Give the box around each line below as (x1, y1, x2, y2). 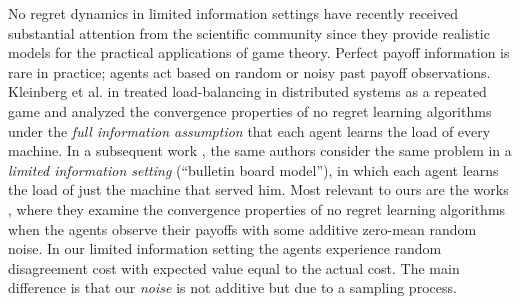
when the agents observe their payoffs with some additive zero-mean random (8, 218, 477, 239)
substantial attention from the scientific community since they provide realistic (8, 22, 490, 43)
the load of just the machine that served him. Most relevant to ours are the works (8, 179, 509, 200)
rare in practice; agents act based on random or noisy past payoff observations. (8, 61, 491, 82)
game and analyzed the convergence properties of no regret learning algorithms (8, 100, 492, 121)
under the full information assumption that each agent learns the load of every (8, 120, 491, 141)
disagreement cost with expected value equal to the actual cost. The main (8, 257, 460, 278)
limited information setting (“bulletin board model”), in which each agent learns (8, 159, 499, 180)
